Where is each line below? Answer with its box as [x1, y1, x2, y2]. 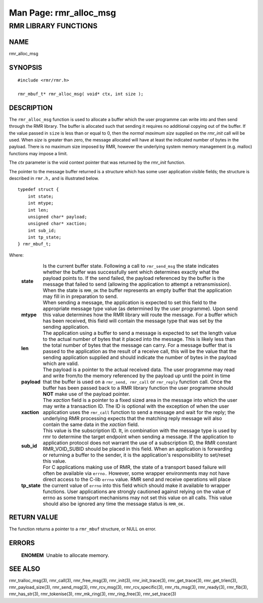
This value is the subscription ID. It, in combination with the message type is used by [42, 427, 237, 434]
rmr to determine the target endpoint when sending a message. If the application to [42, 433, 234, 440]
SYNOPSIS [9, 63, 42, 72]
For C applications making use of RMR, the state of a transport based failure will [42, 464, 226, 471]
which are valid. [42, 360, 79, 367]
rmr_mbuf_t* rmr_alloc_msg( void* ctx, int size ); [18, 91, 144, 97]
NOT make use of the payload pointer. [42, 391, 131, 398]
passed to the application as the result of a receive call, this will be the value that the [42, 348, 237, 355]
